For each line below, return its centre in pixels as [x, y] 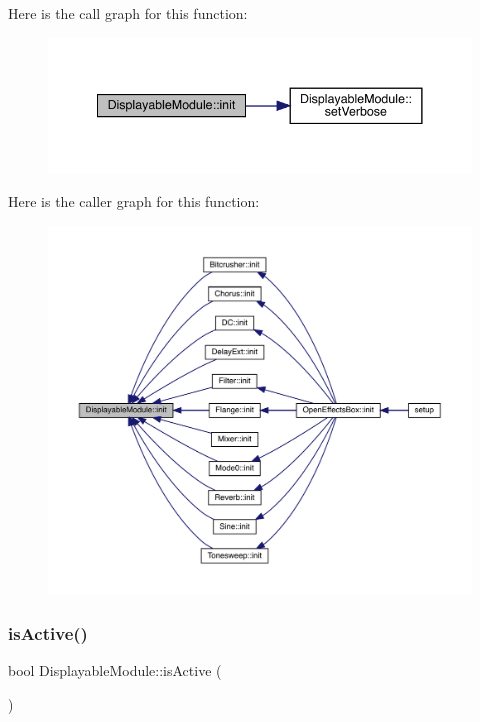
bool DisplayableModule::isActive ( [115, 670]
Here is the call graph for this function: [128, 13]
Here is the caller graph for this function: [134, 201]
